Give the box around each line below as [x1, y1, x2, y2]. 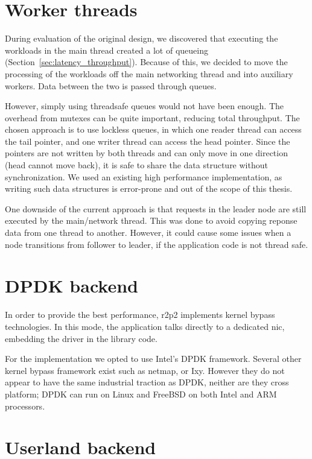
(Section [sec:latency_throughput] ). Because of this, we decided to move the [5, 55, 288, 68]
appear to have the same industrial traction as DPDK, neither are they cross [5, 376, 289, 388]
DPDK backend [5, 273, 138, 298]
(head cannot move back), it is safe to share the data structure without [5, 159, 268, 171]
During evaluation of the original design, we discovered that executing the [5, 32, 278, 45]
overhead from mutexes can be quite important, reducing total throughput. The [5, 111, 300, 124]
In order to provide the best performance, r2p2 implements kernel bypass [5, 308, 275, 321]
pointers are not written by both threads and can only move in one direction [5, 147, 288, 159]
